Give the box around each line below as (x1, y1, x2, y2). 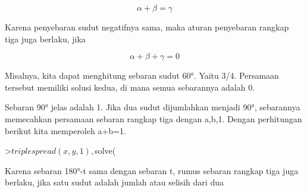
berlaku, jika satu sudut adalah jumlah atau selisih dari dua (5, 176, 224, 188)
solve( (95, 144, 116, 157)
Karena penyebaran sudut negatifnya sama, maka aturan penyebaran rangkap (5, 21, 289, 33)
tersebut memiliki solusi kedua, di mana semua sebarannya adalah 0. (5, 80, 255, 93)
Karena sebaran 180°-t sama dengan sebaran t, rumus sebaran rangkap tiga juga (5, 164, 299, 176)
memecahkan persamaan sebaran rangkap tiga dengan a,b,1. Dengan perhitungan (5, 112, 302, 125)
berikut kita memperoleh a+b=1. (5, 124, 126, 137)
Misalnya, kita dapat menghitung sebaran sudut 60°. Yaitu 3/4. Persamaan (5, 69, 279, 82)
